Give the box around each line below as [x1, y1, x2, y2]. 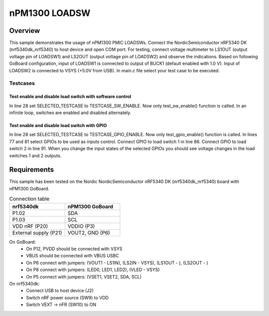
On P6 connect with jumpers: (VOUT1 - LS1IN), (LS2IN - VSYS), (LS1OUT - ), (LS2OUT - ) [26, 260, 209, 266]
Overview [9, 26, 40, 35]
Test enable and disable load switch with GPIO [9, 122, 107, 128]
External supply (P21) [12, 229, 62, 236]
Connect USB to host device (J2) [26, 288, 94, 294]
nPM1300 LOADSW [9, 7, 91, 18]
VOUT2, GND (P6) [67, 229, 111, 236]
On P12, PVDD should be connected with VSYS [26, 246, 123, 252]
